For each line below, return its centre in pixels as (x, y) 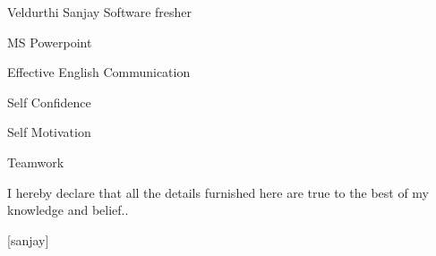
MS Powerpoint (50, 42)
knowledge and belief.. (68, 210)
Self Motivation (49, 132)
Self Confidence (49, 102)
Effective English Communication (99, 72)
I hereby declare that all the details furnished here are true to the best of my (218, 192)
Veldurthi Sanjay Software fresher (100, 12)
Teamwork (36, 162)
